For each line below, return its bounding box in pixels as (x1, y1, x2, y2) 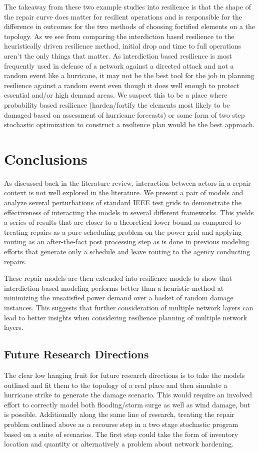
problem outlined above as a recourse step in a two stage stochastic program (4, 418, 238, 429)
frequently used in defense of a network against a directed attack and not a (4, 60, 234, 71)
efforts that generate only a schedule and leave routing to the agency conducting (4, 246, 250, 256)
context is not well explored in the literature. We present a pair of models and (4, 187, 243, 198)
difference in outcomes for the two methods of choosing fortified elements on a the (4, 21, 255, 32)
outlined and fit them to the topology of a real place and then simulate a (4, 379, 227, 390)
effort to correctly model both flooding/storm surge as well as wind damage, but (4, 399, 250, 409)
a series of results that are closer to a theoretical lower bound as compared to (4, 217, 241, 227)
